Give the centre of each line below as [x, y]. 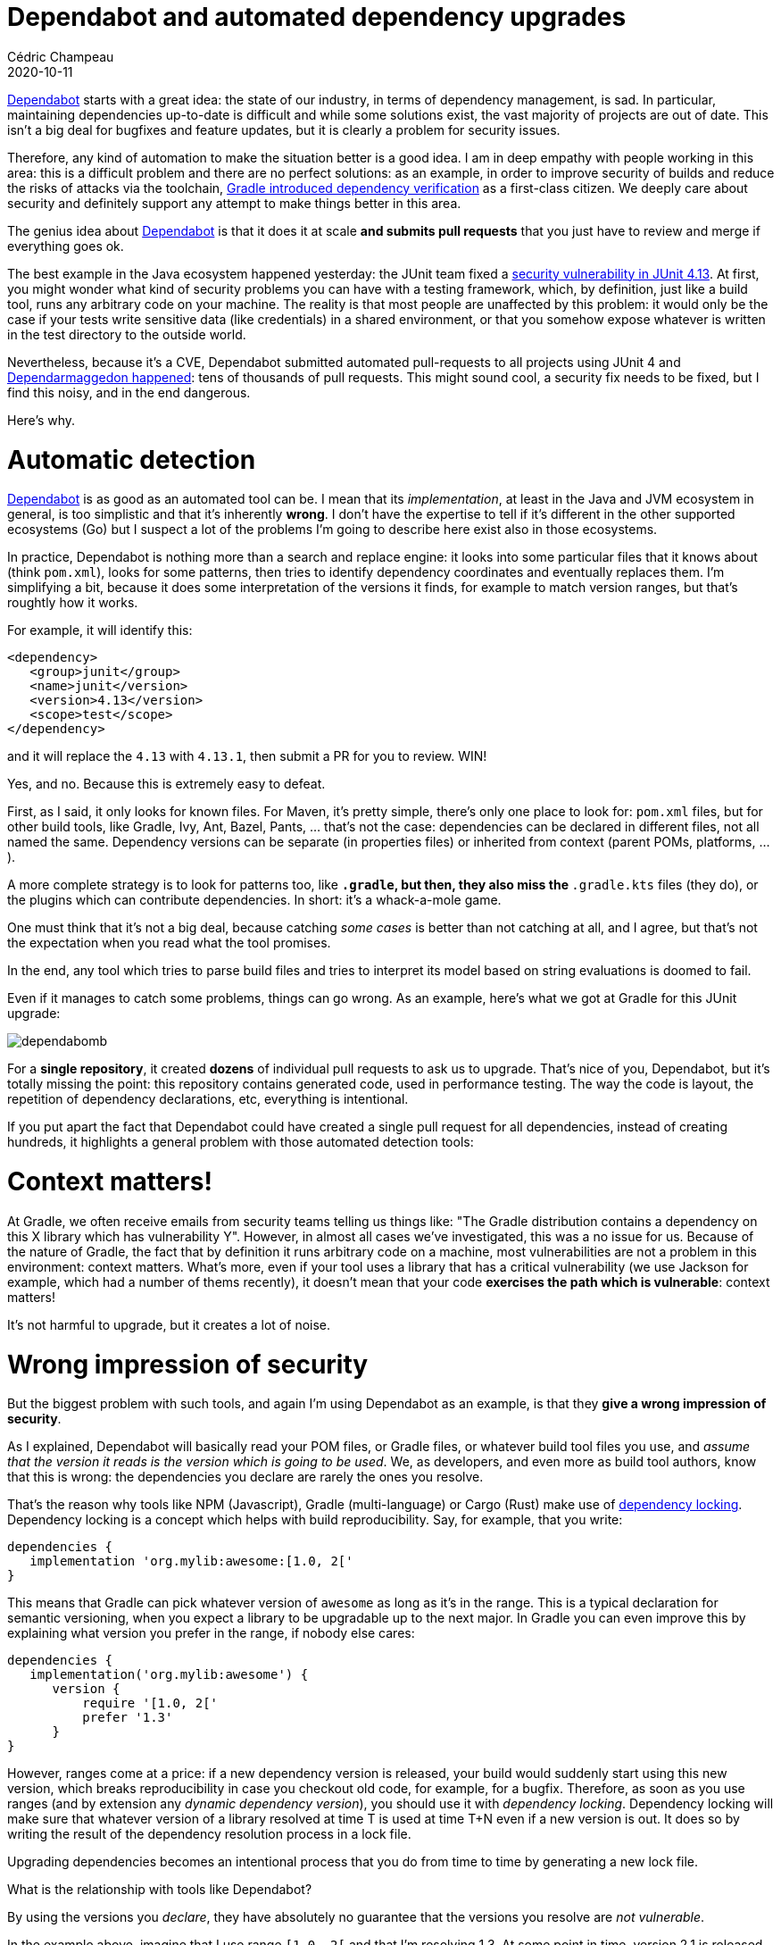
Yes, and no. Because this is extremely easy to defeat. [166, 784]
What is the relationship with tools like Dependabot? [160, 1890]
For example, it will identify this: [100, 630]
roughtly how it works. [73, 603]
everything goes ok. [66, 246]
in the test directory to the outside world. [127, 334]
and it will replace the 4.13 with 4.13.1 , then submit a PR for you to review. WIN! [247, 756]
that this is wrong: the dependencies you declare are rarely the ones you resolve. [245, 1477]
